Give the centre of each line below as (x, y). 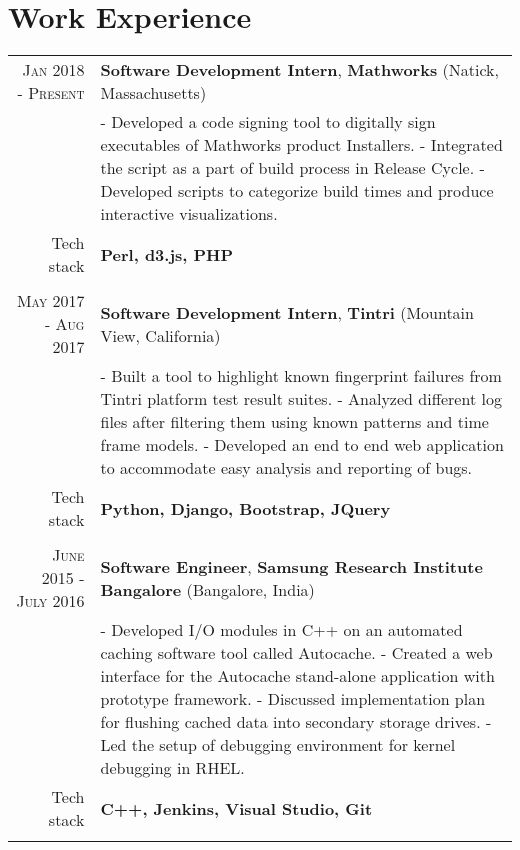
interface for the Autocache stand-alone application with (297, 676)
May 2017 (50, 301)
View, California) (160, 335)
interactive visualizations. (189, 214)
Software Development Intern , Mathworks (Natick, (299, 70)
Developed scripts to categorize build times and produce (297, 191)
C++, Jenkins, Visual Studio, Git (236, 808)
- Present (51, 93)
